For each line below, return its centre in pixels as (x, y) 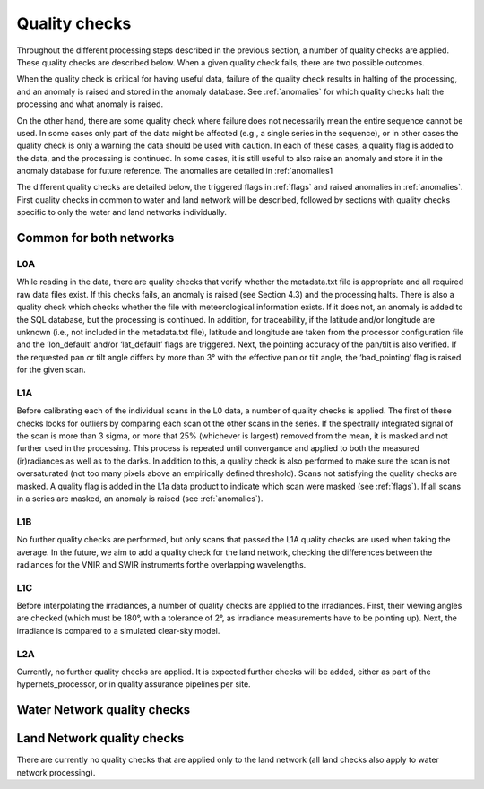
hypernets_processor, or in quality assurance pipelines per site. (134, 684)
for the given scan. (51, 370)
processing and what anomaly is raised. (90, 104)
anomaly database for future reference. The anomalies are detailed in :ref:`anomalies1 (175, 171)
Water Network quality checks (104, 710)
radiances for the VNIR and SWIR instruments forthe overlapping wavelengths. (161, 564)
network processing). (56, 772)
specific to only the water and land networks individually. (122, 212)
